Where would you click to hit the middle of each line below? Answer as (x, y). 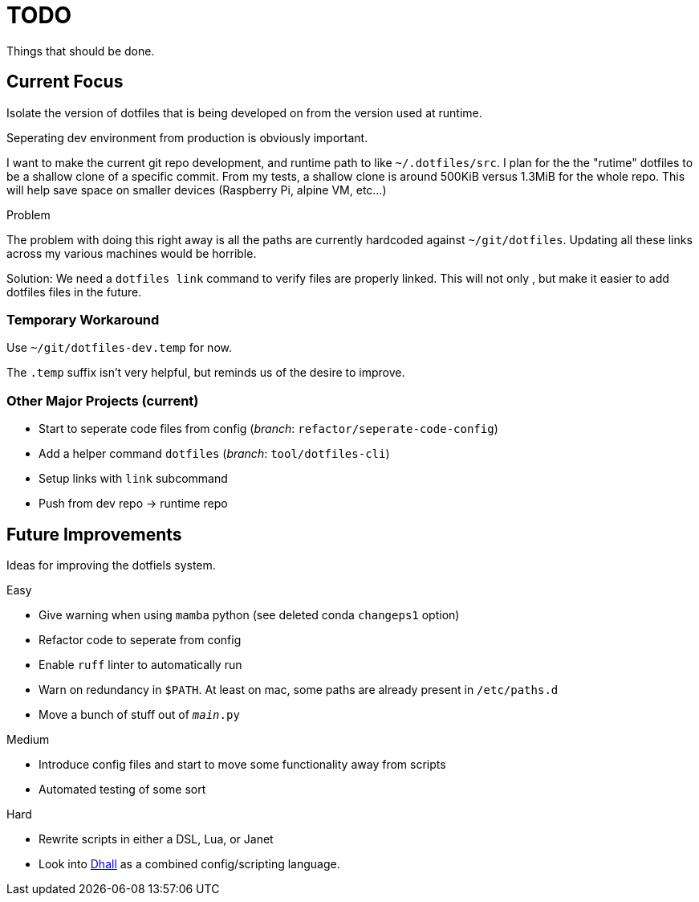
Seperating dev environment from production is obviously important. (187, 137)
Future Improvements (94, 534)
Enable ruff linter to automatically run (140, 664)
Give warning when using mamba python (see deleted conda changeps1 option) (249, 614)
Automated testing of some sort (122, 789)
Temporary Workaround (83, 319)
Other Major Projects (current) (103, 400)
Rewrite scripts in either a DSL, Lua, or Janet (156, 839)
